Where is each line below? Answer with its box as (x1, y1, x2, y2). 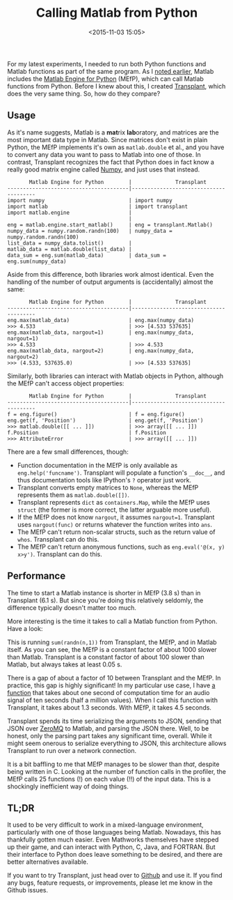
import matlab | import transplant (7, 203, 188, 210)
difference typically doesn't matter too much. (7, 603, 137, 611)
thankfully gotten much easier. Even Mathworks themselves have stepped (7, 835, 219, 844)
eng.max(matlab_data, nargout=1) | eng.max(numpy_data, (7, 329, 195, 336)
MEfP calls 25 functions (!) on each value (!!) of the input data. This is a (7, 775, 211, 783)
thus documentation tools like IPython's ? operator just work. (17, 475, 192, 484)
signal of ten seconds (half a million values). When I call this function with (7, 696, 218, 704)
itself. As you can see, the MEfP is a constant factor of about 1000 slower (7, 645, 217, 653)
